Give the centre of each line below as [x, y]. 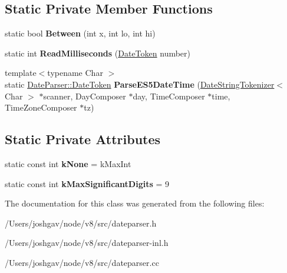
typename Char [75, 73]
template [21, 73]
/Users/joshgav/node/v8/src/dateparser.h [81, 223]
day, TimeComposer [169, 96]
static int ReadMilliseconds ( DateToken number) [98, 53]
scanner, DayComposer [85, 96]
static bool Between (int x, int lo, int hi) [80, 33]
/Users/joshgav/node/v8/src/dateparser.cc [82, 262]
